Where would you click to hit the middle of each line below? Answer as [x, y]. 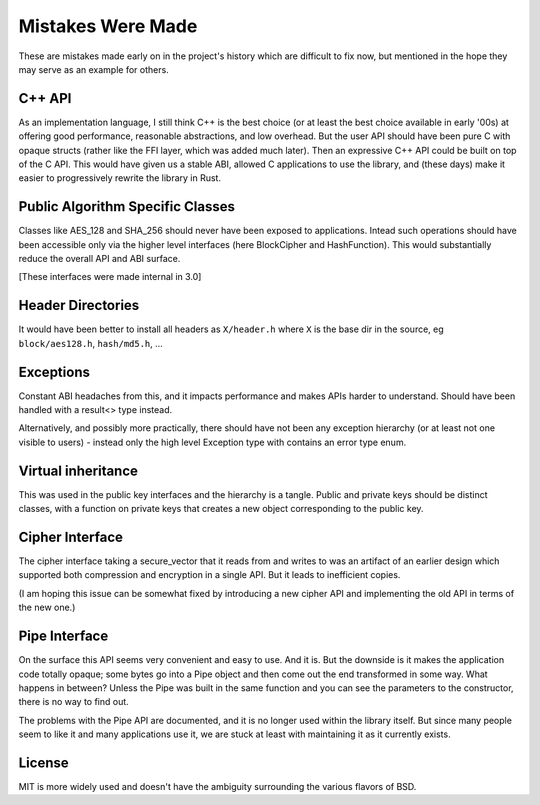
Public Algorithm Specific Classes [126, 206]
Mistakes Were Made [108, 26]
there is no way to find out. [73, 702]
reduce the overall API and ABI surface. [99, 259]
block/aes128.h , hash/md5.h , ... [91, 343]
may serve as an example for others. [93, 69]
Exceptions [54, 371]
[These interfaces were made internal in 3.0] [110, 277]
